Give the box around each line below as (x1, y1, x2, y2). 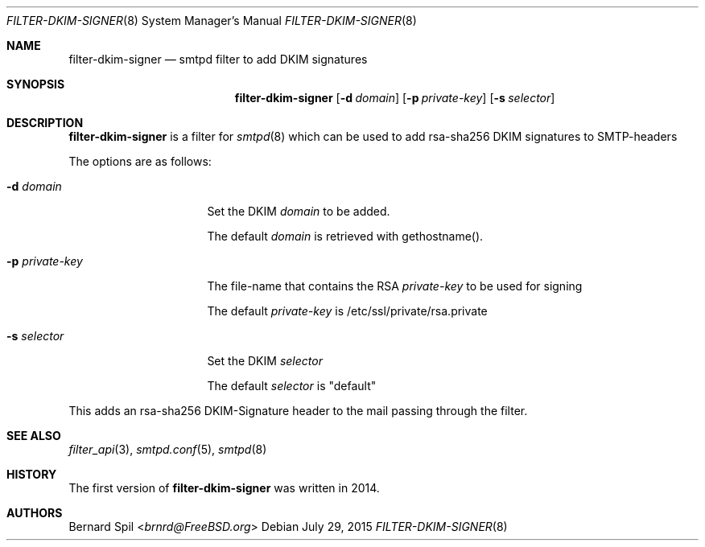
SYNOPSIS (6, 77, 65, 91)
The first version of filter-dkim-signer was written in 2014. (68, 481, 380, 495)
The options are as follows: (68, 154, 212, 168)
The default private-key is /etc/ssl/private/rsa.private (207, 304, 488, 318)
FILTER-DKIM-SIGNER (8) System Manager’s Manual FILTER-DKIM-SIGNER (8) (6, 14, 417, 27)
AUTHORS (6, 506, 63, 520)
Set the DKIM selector (207, 354, 323, 368)
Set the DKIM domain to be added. (207, 204, 390, 218)
